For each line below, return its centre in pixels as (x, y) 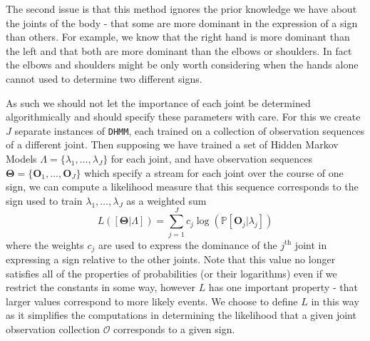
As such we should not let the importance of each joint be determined (158, 102)
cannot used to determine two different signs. (104, 78)
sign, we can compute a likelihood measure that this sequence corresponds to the (182, 187)
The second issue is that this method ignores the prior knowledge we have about (181, 9)
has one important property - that (283, 287)
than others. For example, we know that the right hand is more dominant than (178, 37)
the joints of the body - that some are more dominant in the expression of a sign (182, 22)
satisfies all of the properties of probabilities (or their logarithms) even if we (171, 273)
